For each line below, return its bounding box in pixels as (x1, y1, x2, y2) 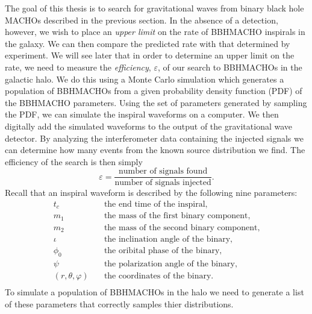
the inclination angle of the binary (104, 235, 231, 244)
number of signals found (119, 167, 208, 176)
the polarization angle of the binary (104, 260, 235, 269)
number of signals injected (114, 178, 211, 187)
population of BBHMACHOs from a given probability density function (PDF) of (5, 84, 302, 97)
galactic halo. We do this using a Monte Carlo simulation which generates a (5, 72, 284, 85)
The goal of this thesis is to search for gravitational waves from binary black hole (5, 2, 304, 14)
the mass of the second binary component (104, 223, 258, 232)
